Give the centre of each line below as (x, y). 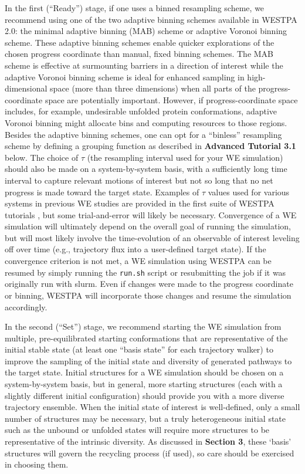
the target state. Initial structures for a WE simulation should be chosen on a (144, 372)
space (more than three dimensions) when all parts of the (153, 88)
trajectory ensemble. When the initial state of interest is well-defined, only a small (152, 407)
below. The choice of (42, 157)
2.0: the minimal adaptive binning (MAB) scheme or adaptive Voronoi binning (146, 31)
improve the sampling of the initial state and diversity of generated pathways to (148, 360)
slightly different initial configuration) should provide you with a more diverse (145, 395)
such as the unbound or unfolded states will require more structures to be (137, 430)
